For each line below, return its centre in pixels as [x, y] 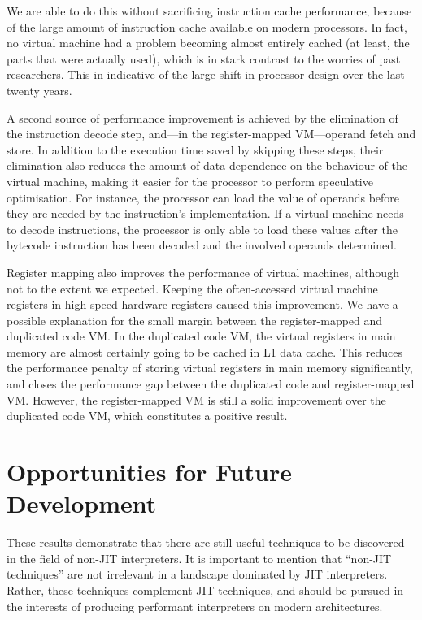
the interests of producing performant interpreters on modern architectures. [195, 606]
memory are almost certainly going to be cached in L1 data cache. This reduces [205, 351]
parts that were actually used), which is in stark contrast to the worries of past [204, 58]
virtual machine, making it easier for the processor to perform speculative [190, 181]
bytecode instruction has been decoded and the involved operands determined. [202, 245]
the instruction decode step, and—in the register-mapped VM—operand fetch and [211, 134]
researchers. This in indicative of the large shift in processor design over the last [206, 74]
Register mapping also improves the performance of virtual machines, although [203, 272]
